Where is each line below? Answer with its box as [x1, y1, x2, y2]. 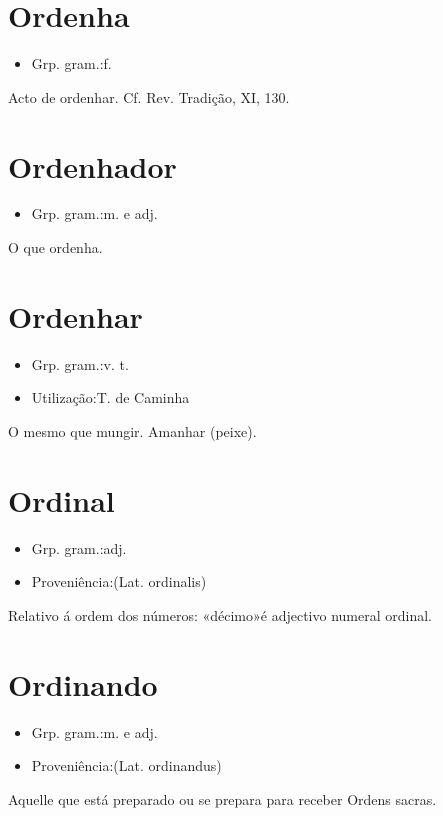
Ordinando [8, 663, 158, 704]
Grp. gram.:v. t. [31, 353, 129, 374]
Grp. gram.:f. [31, 53, 112, 74]
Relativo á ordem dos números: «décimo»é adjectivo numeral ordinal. [8, 604, 433, 625]
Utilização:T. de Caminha [31, 387, 190, 408]
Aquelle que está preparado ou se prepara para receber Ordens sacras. [8, 788, 437, 809]
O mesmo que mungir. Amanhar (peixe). [8, 420, 257, 441]
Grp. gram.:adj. [31, 537, 127, 558]
